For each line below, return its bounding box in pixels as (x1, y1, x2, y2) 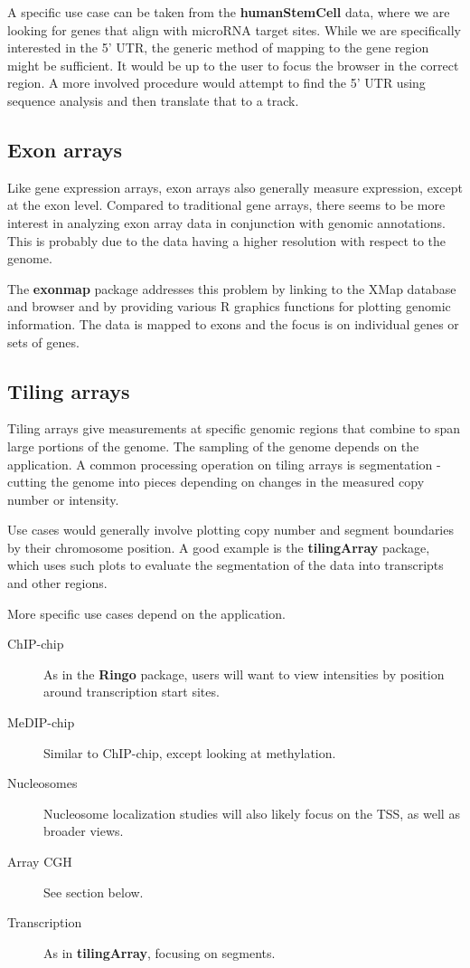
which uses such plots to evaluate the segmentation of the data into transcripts (7, 555, 444, 574)
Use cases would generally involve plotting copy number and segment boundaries (7, 520, 454, 539)
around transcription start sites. (43, 682, 220, 701)
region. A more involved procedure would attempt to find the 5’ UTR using (7, 73, 426, 92)
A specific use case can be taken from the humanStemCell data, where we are (7, 3, 450, 21)
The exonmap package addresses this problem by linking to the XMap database (7, 279, 456, 298)
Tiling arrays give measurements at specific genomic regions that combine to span (7, 419, 461, 438)
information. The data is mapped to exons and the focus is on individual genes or (7, 314, 459, 333)
